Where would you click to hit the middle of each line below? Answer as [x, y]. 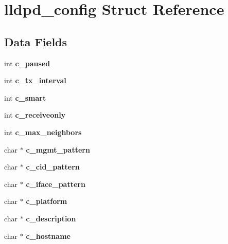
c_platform [47, 201]
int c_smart [25, 97]
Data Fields [36, 41]
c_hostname [48, 236]
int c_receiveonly [35, 115]
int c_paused [27, 63]
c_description [51, 218]
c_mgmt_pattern [58, 149]
